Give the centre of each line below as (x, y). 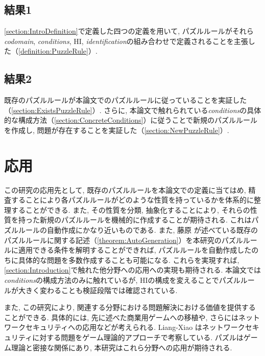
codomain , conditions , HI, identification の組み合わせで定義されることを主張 (126, 41)
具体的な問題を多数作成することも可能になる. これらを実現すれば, (129, 260)
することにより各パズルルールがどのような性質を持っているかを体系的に (132, 200)
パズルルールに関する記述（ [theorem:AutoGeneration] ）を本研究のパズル (124, 240)
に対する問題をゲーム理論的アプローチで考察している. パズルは (138, 337)
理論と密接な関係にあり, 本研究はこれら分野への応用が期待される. (122, 347)
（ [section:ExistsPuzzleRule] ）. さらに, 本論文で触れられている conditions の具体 (133, 110)
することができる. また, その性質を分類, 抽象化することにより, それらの (130, 209)
